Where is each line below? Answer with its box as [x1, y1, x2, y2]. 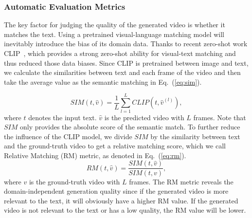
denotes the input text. [28, 112, 97, 122]
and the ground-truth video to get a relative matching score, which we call [4, 141, 226, 151]
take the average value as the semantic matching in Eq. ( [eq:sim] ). [4, 76, 202, 87]
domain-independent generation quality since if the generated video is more [4, 186, 229, 196]
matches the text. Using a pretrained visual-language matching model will [4, 29, 224, 39]
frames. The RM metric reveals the [129, 176, 234, 186]
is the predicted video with [104, 112, 184, 122]
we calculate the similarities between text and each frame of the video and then [4, 67, 241, 77]
